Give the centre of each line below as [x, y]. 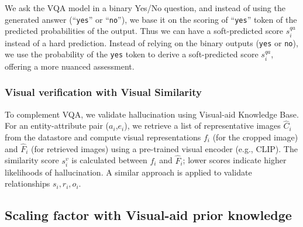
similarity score [32, 160]
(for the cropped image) [255, 137]
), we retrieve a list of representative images [202, 125]
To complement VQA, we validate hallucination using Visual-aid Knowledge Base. [152, 114]
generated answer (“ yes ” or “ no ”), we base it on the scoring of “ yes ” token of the [151, 19]
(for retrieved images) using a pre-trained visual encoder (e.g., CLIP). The [164, 148]
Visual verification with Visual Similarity [103, 92]
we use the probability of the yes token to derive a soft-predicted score [132, 54]
